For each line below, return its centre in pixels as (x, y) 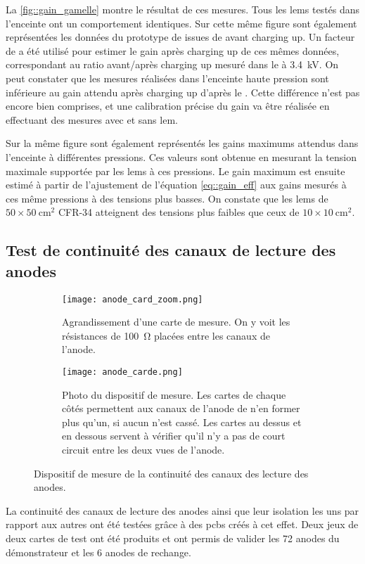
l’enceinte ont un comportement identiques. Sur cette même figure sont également (181, 23)
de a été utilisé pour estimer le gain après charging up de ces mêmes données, (173, 50)
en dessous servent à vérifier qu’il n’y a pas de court (174, 436)
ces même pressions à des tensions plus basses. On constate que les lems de (167, 198)
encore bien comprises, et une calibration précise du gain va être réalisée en (168, 106)
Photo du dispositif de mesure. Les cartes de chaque (174, 394)
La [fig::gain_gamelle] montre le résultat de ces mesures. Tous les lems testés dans (183, 9)
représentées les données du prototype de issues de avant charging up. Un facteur (180, 37)
